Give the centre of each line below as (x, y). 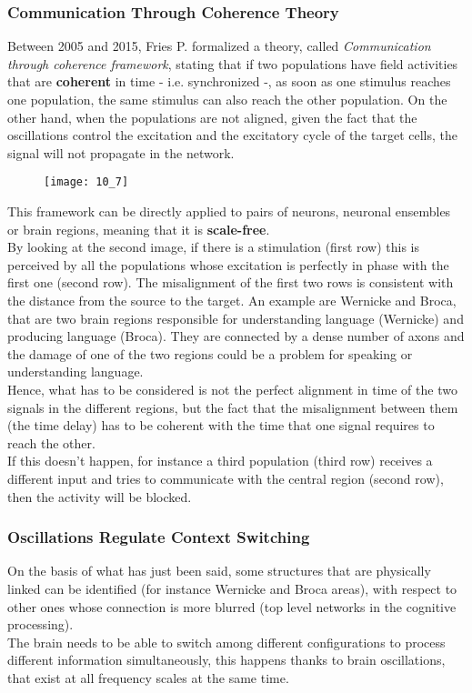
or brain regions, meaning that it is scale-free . (139, 229)
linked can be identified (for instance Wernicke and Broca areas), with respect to (232, 588)
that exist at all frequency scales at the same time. (148, 677)
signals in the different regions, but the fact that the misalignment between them (233, 407)
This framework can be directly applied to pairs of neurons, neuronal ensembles (229, 211)
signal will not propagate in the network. (121, 152)
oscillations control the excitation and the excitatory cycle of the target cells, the (232, 135)
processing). (40, 624)
